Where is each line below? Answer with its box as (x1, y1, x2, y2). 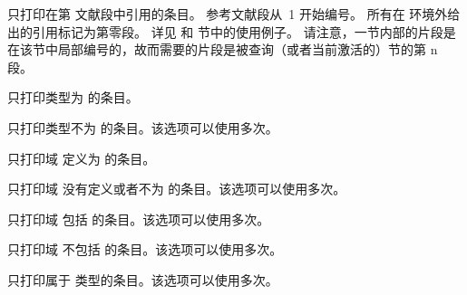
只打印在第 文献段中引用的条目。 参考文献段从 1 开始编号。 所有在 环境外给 (7, 5, 461, 23)
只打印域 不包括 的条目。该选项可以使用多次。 (7, 240, 283, 259)
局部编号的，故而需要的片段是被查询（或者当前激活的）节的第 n (57, 40, 438, 59)
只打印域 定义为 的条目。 (7, 148, 156, 167)
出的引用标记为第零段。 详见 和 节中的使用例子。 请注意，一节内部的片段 (7, 22, 443, 41)
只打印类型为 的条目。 (7, 88, 139, 107)
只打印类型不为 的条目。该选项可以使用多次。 (7, 118, 278, 137)
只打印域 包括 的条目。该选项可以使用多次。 (7, 209, 270, 228)
